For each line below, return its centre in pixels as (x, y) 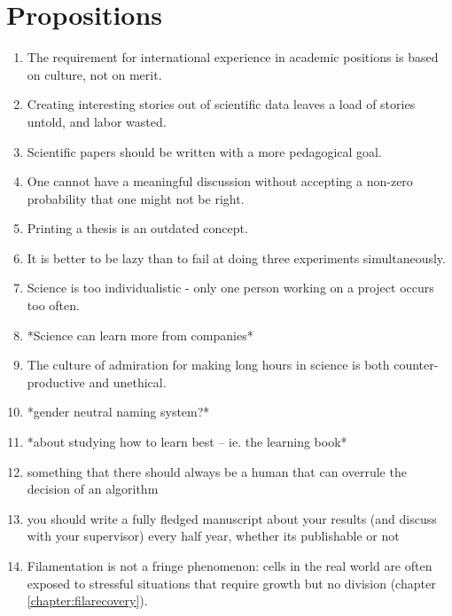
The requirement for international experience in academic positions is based (233, 57)
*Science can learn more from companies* (140, 335)
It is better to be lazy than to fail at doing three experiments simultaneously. (236, 257)
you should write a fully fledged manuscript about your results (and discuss (232, 518)
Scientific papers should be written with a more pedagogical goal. (204, 151)
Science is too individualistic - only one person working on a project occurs (230, 288)
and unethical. (128, 382)
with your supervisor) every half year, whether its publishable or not (213, 536)
